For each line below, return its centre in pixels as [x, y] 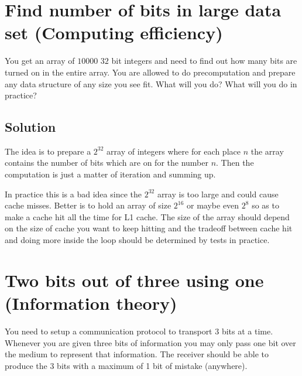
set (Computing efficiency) [114, 33]
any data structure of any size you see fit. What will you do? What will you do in [151, 83]
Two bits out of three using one [134, 280]
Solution [30, 127]
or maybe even [213, 205]
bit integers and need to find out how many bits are [204, 61]
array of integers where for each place [174, 151]
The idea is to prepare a [48, 151]
